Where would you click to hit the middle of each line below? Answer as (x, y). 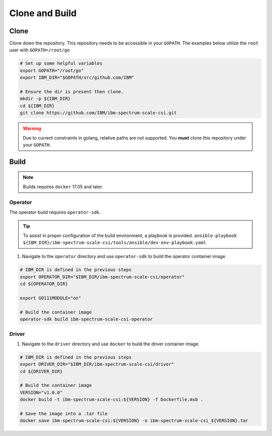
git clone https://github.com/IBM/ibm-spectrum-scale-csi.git (98, 113)
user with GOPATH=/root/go (40, 50)
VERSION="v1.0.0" (41, 392)
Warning (32, 129)
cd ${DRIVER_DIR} (41, 371)
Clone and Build (43, 13)
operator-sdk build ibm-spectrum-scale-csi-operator (86, 319)
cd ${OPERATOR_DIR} (44, 284)
